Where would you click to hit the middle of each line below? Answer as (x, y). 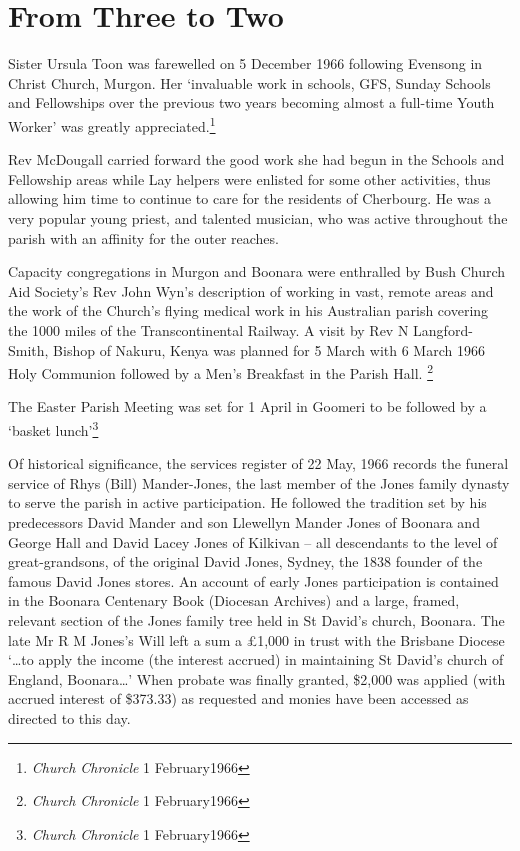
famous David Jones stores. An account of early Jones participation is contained (253, 580)
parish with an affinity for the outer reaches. (143, 237)
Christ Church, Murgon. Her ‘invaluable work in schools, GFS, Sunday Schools (249, 82)
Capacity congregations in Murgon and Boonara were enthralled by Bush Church (257, 271)
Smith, (28, 349)
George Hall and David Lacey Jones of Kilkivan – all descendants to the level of (253, 541)
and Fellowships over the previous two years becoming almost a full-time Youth (251, 102)
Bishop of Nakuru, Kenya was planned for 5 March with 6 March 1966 (269, 349)
